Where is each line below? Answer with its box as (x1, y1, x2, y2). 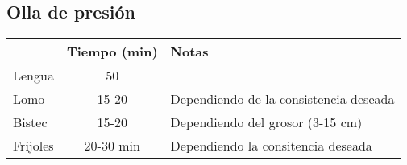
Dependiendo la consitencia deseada (170, 136, 372, 155)
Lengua (13, 66, 54, 85)
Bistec (13, 113, 48, 132)
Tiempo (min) (66, 42, 158, 61)
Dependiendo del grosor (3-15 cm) (170, 113, 363, 132)
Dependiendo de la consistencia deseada (170, 89, 395, 109)
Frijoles (13, 136, 54, 155)
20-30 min (84, 136, 140, 155)
